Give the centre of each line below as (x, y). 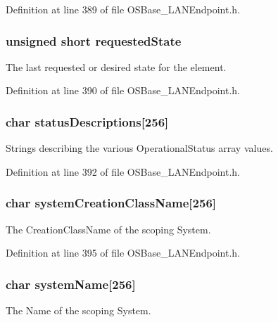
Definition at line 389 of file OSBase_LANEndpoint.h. (123, 9)
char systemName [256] (71, 284)
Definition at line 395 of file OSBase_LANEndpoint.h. (123, 253)
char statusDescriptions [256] (87, 121)
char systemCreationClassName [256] (111, 203)
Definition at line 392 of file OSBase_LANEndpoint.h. (123, 171)
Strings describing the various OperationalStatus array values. (139, 148)
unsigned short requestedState (94, 40)
